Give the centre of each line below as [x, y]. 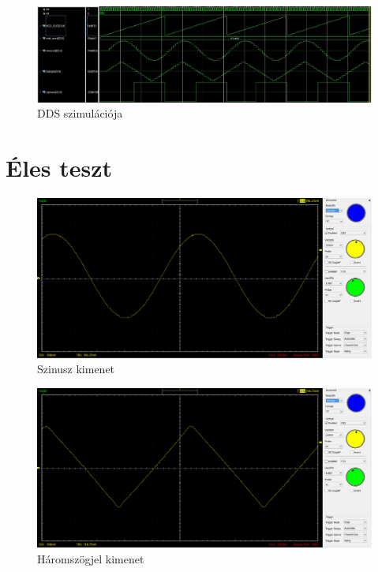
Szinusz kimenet [76, 369]
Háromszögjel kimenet [91, 558]
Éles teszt [59, 168]
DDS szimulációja [80, 113]
